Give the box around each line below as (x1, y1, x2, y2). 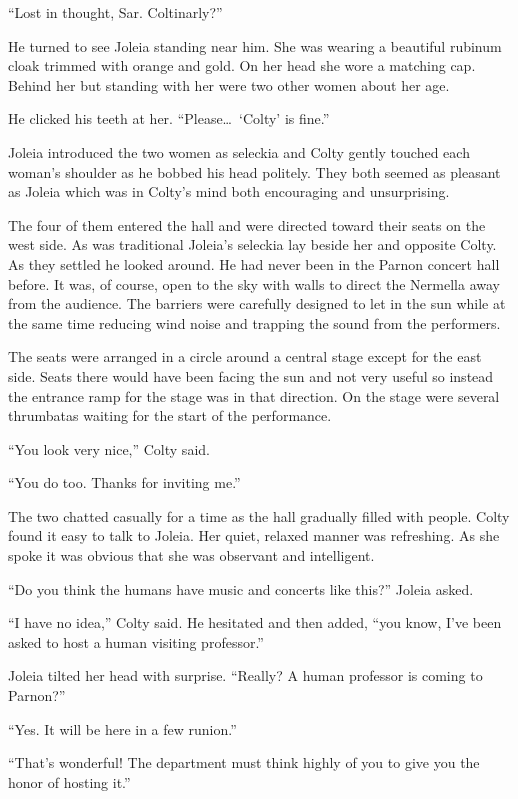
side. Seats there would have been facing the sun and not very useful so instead (8, 365, 494, 386)
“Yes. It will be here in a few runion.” (8, 718, 237, 739)
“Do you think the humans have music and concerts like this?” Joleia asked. (8, 578, 474, 599)
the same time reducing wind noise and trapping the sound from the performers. (8, 312, 501, 333)
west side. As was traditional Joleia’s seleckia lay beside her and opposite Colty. (8, 234, 497, 255)
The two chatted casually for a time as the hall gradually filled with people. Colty (8, 505, 510, 526)
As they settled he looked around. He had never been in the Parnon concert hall (8, 253, 500, 274)
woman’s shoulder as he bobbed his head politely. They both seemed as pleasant (8, 161, 501, 182)
